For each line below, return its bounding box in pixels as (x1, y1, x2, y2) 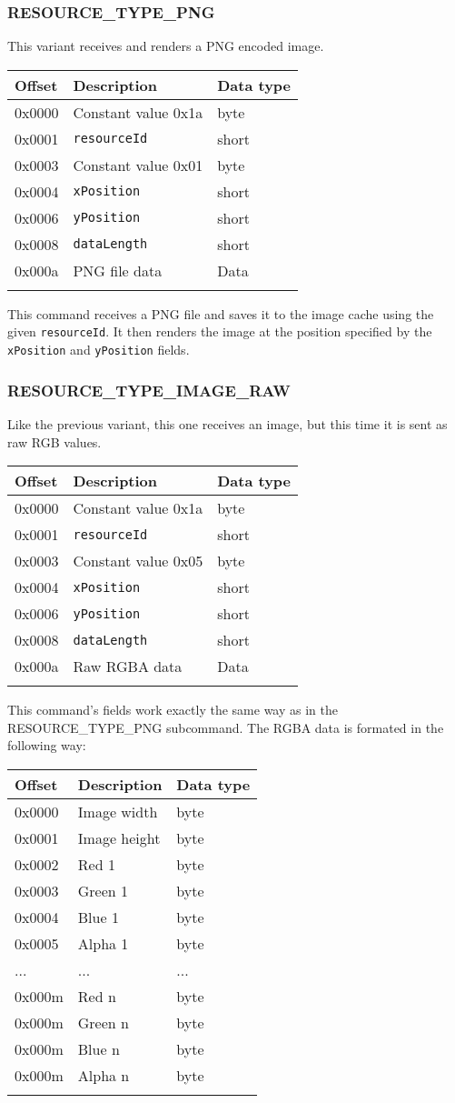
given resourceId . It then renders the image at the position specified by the (7, 322, 432, 341)
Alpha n (77, 1064, 130, 1086)
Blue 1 (77, 906, 119, 928)
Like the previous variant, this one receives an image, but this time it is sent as (7, 414, 448, 433)
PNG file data (73, 259, 163, 281)
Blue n (77, 1038, 120, 1059)
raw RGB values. (7, 432, 102, 451)
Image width (77, 800, 158, 822)
